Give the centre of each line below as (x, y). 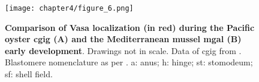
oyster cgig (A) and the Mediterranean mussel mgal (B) (123, 39)
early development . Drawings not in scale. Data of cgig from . (123, 50)
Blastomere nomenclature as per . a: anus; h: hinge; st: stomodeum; (129, 62)
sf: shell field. (29, 74)
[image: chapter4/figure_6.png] (69, 8)
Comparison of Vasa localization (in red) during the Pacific (130, 27)
